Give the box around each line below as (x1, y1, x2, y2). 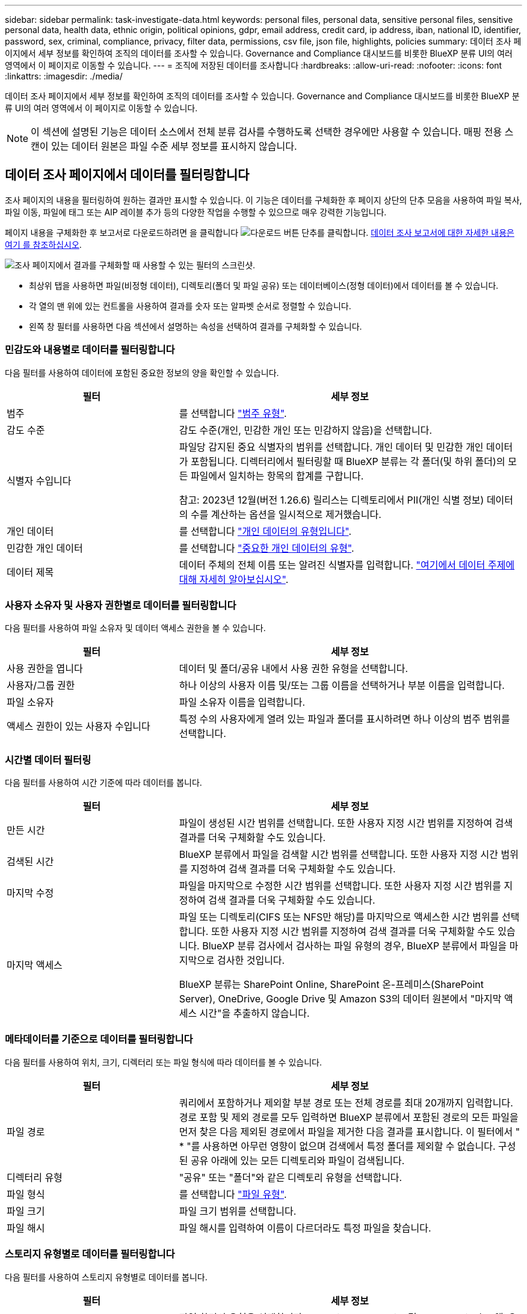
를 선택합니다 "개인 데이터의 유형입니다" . (179, 525, 352, 537)
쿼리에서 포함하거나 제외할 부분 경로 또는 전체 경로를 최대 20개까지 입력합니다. (179, 1096, 513, 1109)
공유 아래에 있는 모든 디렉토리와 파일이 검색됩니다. (190, 1154, 405, 1167)
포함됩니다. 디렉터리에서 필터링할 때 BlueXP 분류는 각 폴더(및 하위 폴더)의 (190, 455, 505, 467)
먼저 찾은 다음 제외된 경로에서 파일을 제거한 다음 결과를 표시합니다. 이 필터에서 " (179, 1125, 520, 1138)
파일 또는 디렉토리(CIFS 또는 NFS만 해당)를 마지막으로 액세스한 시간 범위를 (179, 911, 499, 924)
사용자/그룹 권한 (7, 679, 75, 692)
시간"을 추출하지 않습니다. (199, 1007, 310, 1020)
